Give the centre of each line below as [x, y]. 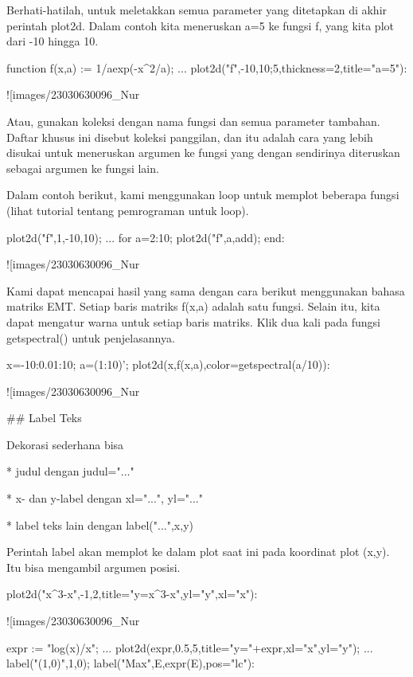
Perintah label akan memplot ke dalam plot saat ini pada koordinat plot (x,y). [198, 552]
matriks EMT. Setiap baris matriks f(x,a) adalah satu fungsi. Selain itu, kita [193, 306]
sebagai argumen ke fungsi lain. [83, 168]
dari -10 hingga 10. [53, 41]
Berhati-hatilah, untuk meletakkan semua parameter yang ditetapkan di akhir [197, 10]
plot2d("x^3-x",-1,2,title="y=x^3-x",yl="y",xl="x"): [132, 594]
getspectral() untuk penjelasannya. [91, 337]
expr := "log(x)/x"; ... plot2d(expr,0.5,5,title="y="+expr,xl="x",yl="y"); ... [190, 647]
